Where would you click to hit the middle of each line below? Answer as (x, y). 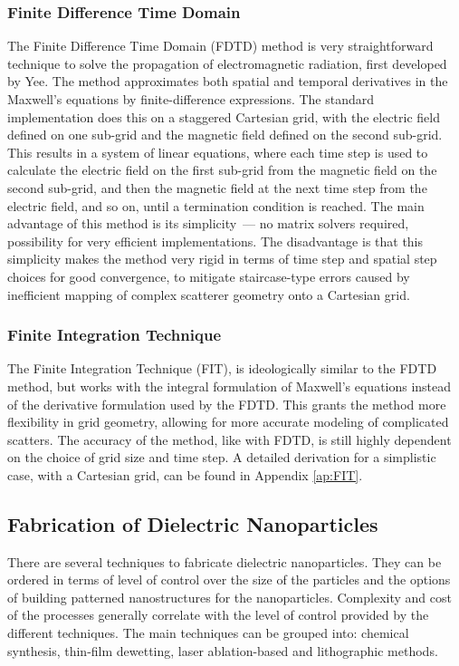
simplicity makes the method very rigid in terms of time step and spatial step (222, 259)
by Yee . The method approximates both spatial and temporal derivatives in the (228, 81)
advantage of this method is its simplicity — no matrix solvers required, (208, 223)
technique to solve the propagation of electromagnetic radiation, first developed (227, 63)
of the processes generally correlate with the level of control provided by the (218, 615)
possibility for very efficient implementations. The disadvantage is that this (215, 241)
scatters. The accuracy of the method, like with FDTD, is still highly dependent (229, 439)
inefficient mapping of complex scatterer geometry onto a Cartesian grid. (209, 294)
